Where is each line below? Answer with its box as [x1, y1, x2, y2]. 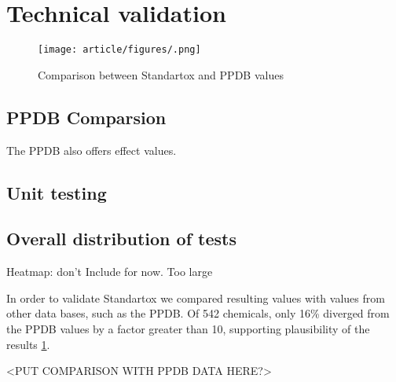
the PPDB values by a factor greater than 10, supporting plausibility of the [6, 320, 370, 336]
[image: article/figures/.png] [38, 44, 201, 56]
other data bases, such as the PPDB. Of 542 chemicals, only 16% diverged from [6, 305, 390, 321]
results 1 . [6, 336, 50, 352]
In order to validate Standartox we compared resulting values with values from [6, 289, 385, 306]
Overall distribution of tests [6, 226, 236, 251]
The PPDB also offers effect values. [6, 141, 177, 158]
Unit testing [6, 180, 107, 204]
